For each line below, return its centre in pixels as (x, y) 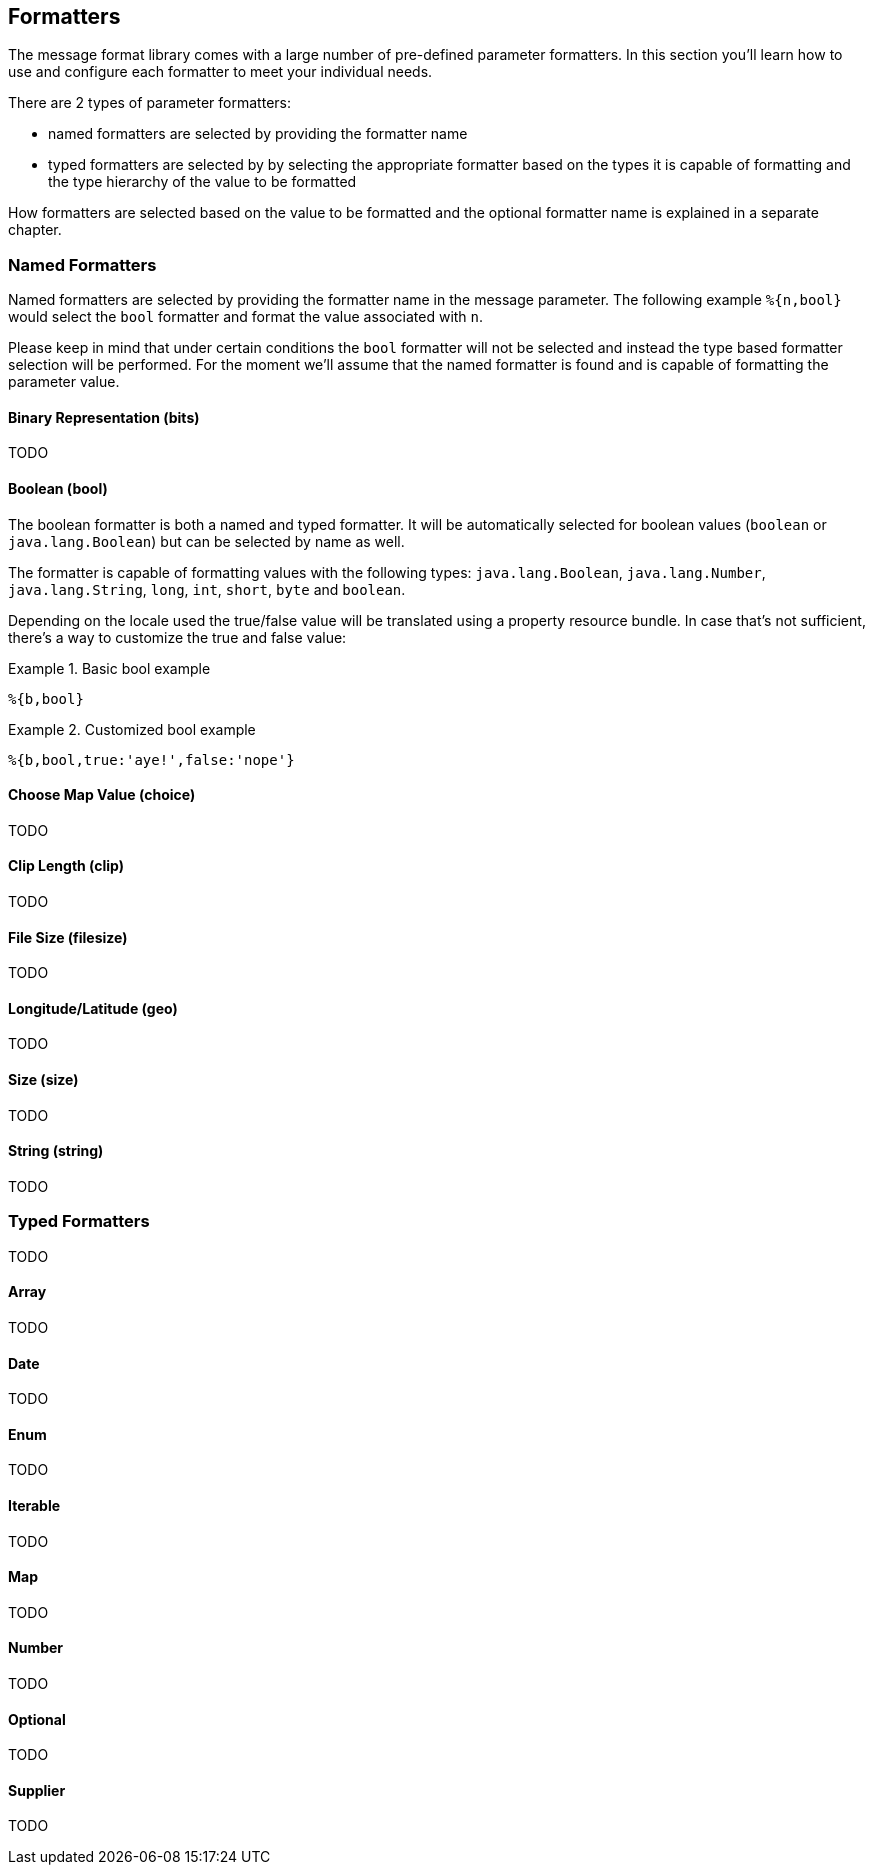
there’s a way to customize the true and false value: (177, 637)
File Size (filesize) (68, 937)
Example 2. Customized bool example (132, 729)
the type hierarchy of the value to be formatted (202, 182)
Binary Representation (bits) (104, 417)
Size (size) (43, 1080)
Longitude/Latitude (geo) (93, 1008)
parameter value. (64, 382)
